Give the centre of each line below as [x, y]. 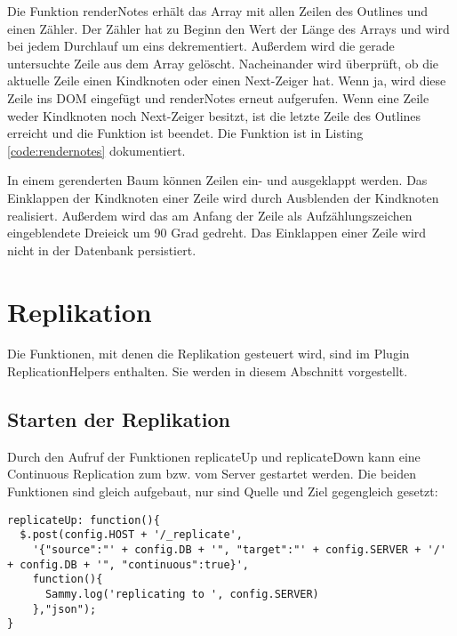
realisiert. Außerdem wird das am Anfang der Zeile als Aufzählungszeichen [210, 215]
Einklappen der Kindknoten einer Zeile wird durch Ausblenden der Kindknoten [223, 197]
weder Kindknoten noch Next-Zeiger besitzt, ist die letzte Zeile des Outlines [214, 115]
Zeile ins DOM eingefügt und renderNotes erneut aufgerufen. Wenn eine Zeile [218, 97]
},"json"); [64, 609]
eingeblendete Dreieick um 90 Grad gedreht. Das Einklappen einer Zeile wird [217, 233]
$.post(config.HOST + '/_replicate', [131, 535]
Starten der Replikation [119, 419]
